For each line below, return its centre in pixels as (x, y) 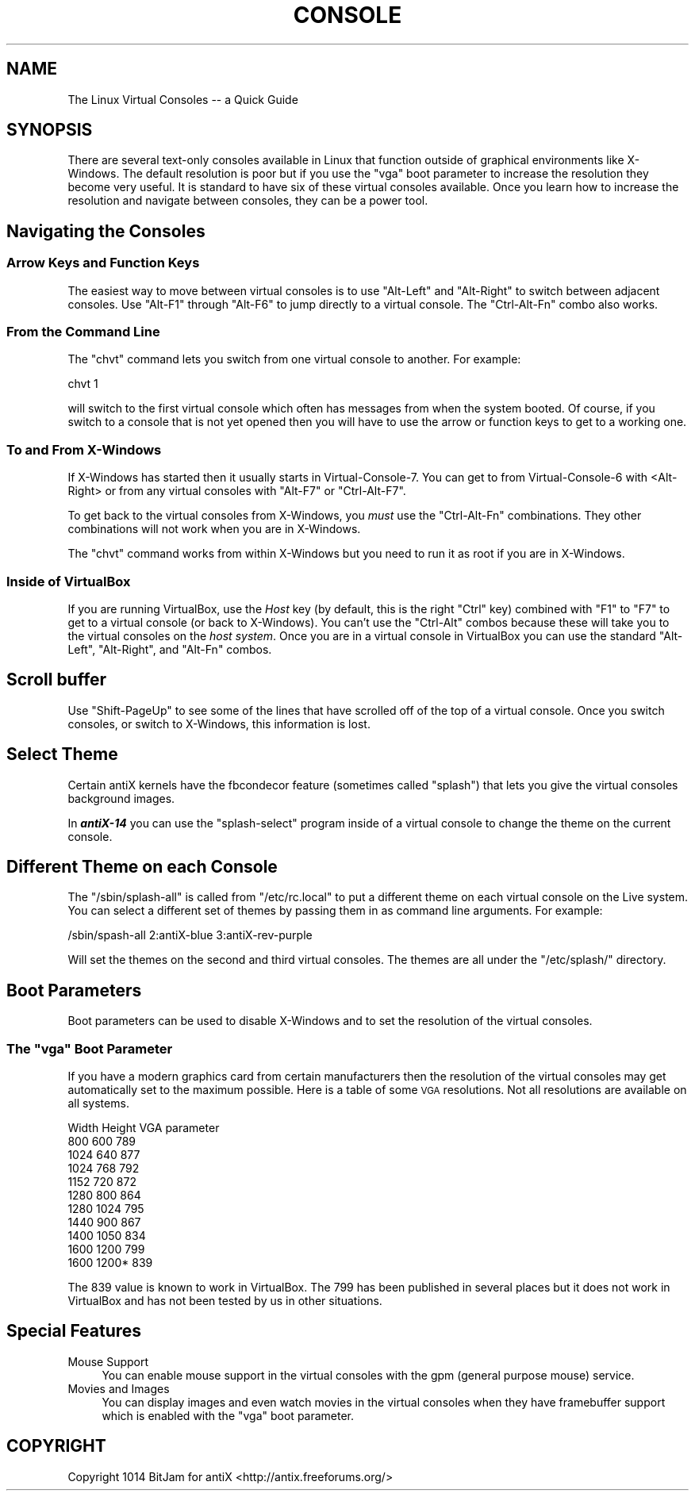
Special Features (74, 1331)
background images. (121, 798)
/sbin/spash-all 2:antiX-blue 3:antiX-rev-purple (190, 935)
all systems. (98, 1104)
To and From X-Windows (84, 449)
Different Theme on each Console (142, 867)
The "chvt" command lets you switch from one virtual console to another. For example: (294, 359)
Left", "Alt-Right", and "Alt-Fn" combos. (170, 649)
